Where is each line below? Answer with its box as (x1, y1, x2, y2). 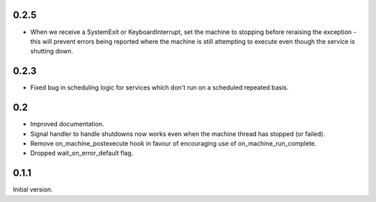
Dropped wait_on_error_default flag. (30, 149, 134, 158)
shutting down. (30, 47, 73, 56)
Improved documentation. (30, 120, 104, 128)
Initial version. (13, 185, 54, 194)
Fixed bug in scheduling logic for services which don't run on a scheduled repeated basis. (30, 83, 289, 92)
